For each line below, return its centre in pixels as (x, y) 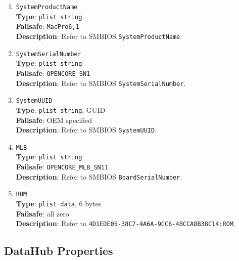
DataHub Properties (59, 251)
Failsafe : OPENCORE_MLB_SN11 (62, 167)
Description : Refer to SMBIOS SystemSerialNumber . (101, 83)
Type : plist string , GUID (61, 110)
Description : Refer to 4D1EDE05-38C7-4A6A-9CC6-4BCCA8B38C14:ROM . (126, 223)
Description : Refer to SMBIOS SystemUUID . (86, 130)
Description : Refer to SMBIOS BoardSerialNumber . (99, 176)
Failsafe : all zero (42, 213)
